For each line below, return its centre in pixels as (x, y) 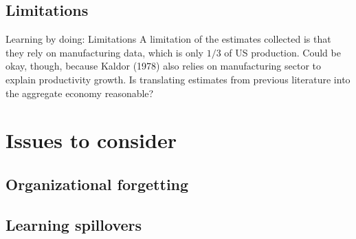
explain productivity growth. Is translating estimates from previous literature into (178, 79)
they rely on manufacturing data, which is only (104, 52)
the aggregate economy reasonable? (80, 93)
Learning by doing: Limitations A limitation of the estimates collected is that (168, 39)
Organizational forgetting (97, 184)
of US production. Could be (282, 52)
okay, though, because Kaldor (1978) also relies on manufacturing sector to (163, 66)
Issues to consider (91, 140)
